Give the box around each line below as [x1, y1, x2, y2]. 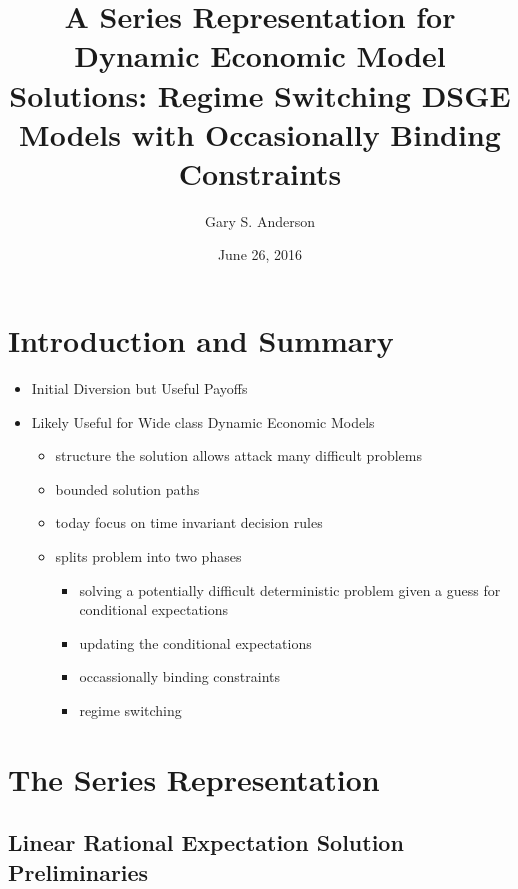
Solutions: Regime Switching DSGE [9, 74, 511, 115]
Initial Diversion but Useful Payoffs [31, 378, 248, 398]
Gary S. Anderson [205, 210, 315, 231]
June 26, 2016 [217, 244, 303, 265]
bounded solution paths [55, 478, 200, 499]
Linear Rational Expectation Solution [8, 827, 404, 858]
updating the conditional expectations [79, 632, 312, 653]
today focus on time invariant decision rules [55, 512, 323, 533]
